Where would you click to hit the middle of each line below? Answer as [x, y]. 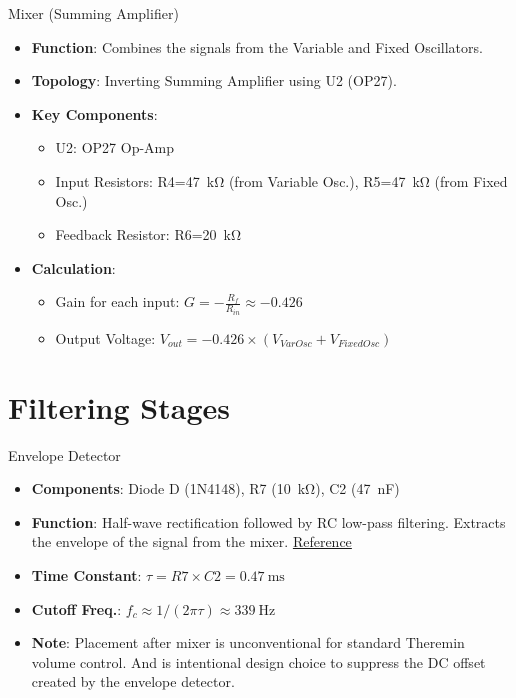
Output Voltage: [105, 337]
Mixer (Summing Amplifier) [93, 13]
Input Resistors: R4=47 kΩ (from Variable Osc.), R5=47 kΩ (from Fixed [281, 180]
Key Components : [94, 113]
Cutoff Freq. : [76, 608]
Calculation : [73, 267]
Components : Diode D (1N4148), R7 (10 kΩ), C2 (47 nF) [215, 488]
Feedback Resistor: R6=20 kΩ [148, 234]
